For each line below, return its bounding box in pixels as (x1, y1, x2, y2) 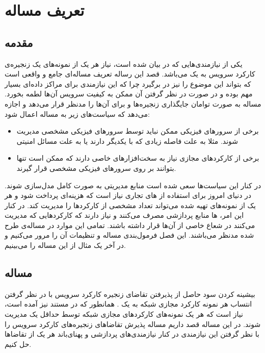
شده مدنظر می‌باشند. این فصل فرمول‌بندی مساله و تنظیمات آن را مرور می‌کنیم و (5, 230, 254, 240)
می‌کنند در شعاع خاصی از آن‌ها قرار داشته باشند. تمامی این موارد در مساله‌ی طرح (5, 219, 255, 230)
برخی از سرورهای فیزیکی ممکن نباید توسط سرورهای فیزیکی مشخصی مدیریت (16, 125, 259, 136)
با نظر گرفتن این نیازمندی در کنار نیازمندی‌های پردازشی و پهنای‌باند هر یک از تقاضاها (5, 329, 259, 339)
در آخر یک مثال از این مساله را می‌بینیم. (5, 240, 126, 250)
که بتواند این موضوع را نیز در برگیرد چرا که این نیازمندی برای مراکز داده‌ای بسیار (5, 78, 251, 89)
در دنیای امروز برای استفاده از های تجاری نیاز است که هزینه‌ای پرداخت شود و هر (5, 190, 252, 200)
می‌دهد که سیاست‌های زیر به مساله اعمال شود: (5, 108, 150, 119)
